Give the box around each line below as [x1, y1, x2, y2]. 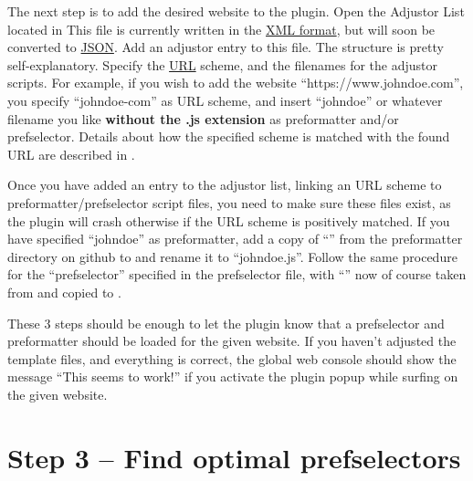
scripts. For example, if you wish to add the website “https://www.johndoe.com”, [7, 73, 464, 92]
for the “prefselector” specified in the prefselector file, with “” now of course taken [7, 265, 467, 284]
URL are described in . [7, 144, 135, 163]
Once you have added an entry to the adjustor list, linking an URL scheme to [7, 175, 442, 194]
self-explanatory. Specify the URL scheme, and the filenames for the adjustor [7, 55, 438, 74]
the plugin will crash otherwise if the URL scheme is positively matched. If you [7, 211, 450, 230]
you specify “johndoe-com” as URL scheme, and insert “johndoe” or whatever [7, 90, 443, 110]
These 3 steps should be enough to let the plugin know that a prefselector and [7, 313, 445, 332]
